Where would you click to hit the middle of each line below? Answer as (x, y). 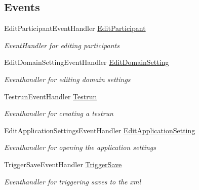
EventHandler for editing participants (62, 45)
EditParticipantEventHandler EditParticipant (75, 28)
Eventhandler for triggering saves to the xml (73, 181)
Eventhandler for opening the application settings (80, 147)
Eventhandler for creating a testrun (59, 113)
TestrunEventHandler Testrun (51, 96)
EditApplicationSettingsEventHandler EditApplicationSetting (100, 130)
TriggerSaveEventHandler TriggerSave (63, 164)
